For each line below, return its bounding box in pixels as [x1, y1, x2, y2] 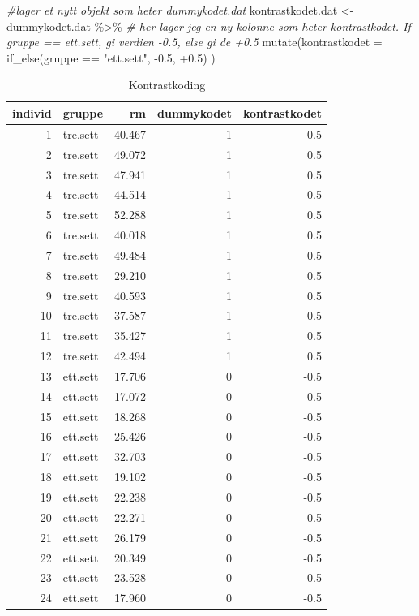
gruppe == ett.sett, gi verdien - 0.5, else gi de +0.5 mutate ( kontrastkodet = [6, 33, 383, 50]
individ [12, 104, 52, 121]
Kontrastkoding [128, 76, 206, 93]
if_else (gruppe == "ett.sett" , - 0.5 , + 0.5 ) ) [6, 49, 216, 66]
